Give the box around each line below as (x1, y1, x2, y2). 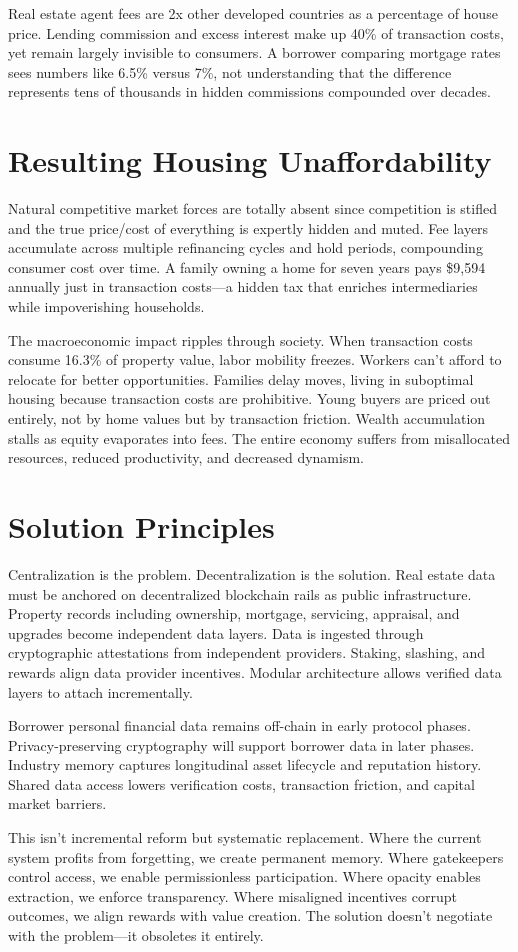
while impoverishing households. (8, 296, 205, 317)
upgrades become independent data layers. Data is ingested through (8, 622, 424, 643)
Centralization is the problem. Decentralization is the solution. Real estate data (8, 563, 496, 584)
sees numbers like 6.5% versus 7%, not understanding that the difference (8, 61, 452, 82)
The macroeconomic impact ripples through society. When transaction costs (8, 329, 473, 350)
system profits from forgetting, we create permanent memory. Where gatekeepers (8, 846, 504, 867)
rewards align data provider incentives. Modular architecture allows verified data (8, 661, 502, 682)
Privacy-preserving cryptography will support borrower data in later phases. (8, 734, 475, 755)
